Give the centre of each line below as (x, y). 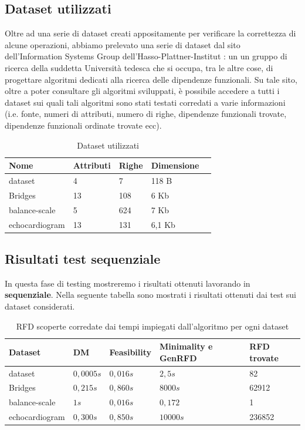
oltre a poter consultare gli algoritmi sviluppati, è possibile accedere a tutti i (142, 91)
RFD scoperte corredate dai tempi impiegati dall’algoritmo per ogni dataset (152, 326)
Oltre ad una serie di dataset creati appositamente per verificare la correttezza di (150, 33)
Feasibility (131, 352)
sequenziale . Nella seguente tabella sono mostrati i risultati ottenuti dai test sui (150, 295)
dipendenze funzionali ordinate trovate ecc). (83, 125)
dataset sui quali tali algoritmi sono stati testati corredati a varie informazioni (145, 102)
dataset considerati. (40, 306)
